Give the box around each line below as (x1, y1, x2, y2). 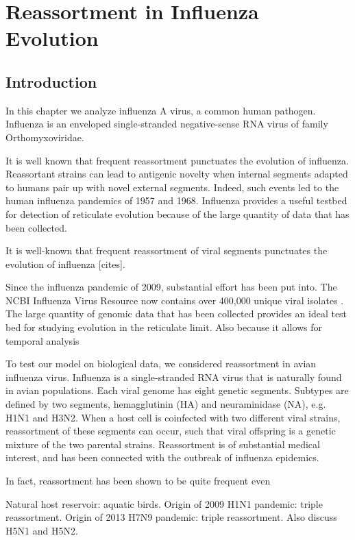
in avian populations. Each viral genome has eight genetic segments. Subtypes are (5, 383, 349, 397)
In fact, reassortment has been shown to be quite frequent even (5, 474, 271, 488)
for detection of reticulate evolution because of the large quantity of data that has (5, 206, 350, 221)
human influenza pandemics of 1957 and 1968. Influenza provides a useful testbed (5, 193, 347, 208)
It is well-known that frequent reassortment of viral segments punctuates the (5, 243, 328, 258)
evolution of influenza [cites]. (5, 256, 125, 271)
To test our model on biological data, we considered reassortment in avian (5, 356, 317, 371)
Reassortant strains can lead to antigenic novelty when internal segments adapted (5, 167, 348, 181)
